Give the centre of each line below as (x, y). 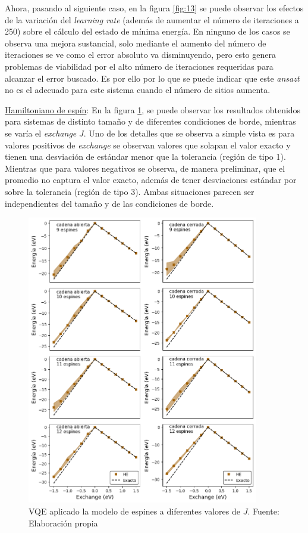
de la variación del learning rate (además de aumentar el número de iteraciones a (152, 19)
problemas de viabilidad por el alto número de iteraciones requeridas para (139, 66)
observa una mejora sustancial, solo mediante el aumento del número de (136, 43)
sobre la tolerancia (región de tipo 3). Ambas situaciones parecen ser (130, 191)
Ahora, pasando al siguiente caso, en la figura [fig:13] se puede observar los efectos (154, 8)
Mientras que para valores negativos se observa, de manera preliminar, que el (145, 168)
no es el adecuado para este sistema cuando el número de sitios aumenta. (138, 90)
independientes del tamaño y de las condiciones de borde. (109, 203)
